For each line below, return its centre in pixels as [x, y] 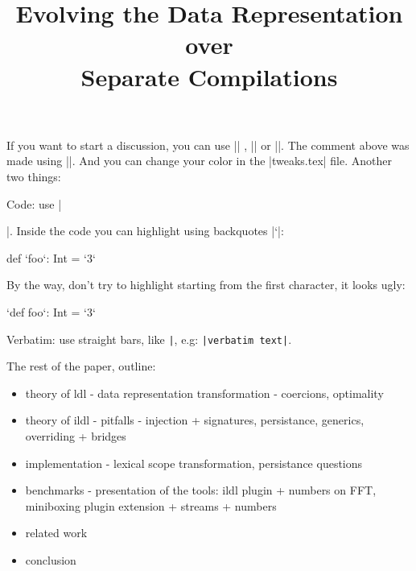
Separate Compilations [209, 76]
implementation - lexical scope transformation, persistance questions [194, 463]
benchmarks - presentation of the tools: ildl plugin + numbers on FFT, [201, 490]
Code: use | [34, 203]
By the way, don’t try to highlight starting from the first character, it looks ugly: [206, 285]
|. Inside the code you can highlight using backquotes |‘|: [145, 231]
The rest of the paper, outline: [81, 366]
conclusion [51, 559]
